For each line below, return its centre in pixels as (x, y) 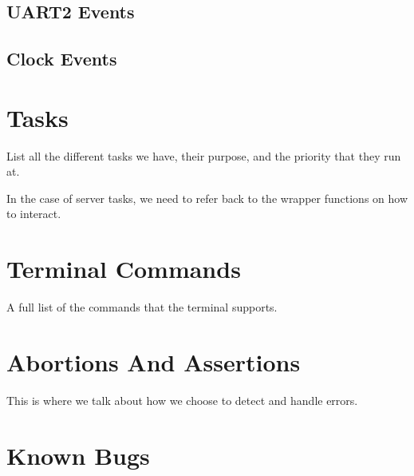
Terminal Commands (124, 269)
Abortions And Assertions (154, 361)
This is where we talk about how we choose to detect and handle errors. (182, 400)
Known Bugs (78, 455)
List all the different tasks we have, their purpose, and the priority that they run (204, 155)
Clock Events (62, 59)
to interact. (34, 214)
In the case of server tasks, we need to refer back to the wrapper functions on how (207, 198)
